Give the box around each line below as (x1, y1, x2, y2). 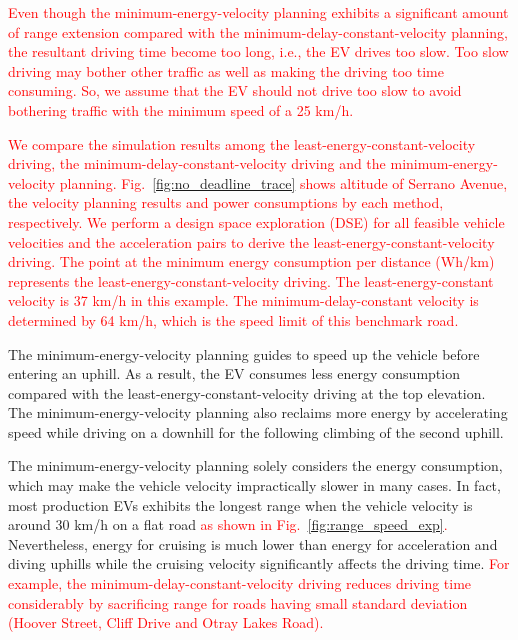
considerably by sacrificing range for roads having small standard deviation (8, 592, 468, 613)
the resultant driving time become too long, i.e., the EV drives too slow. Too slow (8, 41, 509, 62)
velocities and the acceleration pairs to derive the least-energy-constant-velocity (8, 231, 495, 252)
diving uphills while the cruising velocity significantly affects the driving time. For (8, 553, 510, 574)
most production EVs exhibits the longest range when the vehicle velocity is (8, 494, 473, 515)
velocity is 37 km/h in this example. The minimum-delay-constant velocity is (8, 290, 479, 311)
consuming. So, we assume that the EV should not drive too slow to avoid (8, 80, 462, 101)
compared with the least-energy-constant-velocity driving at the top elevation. (8, 382, 486, 403)
